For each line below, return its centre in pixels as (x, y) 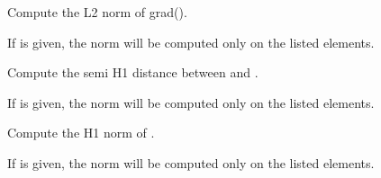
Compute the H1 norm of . (81, 133)
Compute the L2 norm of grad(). (97, 12)
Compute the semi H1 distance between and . (133, 72)
